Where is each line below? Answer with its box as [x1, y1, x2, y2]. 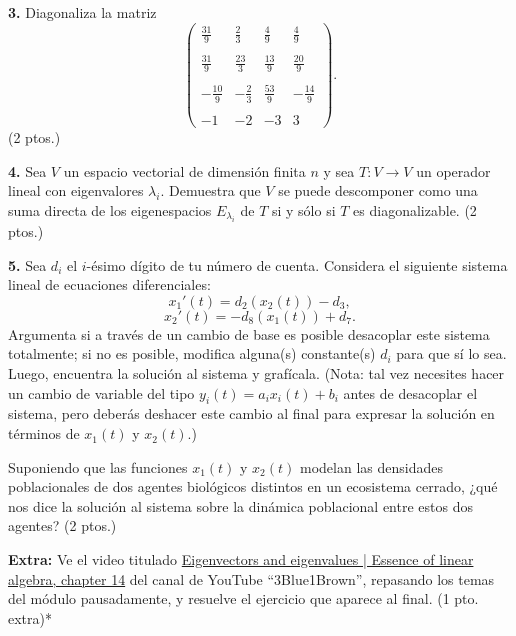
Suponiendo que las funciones [8, 456, 188, 477]
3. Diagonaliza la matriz [8, 2, 157, 22]
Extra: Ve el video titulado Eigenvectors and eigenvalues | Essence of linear [8, 549, 474, 570]
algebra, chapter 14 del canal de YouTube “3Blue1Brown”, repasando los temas [8, 568, 495, 589]
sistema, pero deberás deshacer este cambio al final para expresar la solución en [8, 403, 495, 424]
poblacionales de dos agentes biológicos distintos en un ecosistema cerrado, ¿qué [8, 476, 498, 497]
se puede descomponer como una [278, 180, 478, 201]
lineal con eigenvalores [8, 180, 144, 201]
